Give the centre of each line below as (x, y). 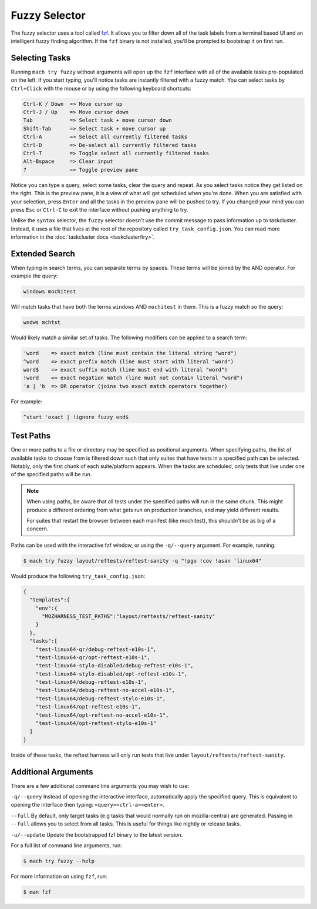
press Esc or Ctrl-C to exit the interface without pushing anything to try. (100, 209)
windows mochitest (50, 292)
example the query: (34, 276)
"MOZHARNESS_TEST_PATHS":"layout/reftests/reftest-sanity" (129, 616)
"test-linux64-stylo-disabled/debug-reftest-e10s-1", (114, 666)
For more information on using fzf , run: (59, 877)
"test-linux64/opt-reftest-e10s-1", (88, 707)
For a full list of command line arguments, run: (67, 845)
